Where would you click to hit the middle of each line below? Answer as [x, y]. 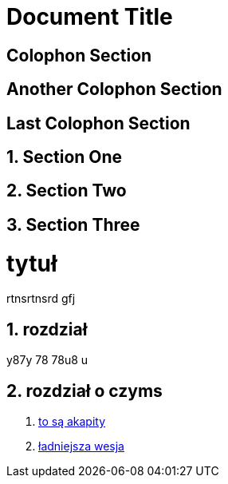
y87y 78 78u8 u [47, 360]
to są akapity [72, 422]
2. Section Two [67, 191]
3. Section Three [73, 224]
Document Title [90, 17]
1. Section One [65, 157]
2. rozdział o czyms [85, 391]
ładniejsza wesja [81, 446]
